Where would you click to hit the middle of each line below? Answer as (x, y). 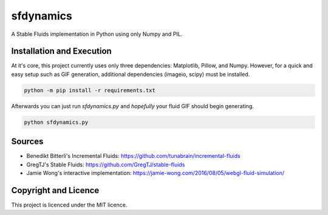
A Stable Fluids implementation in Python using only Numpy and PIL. (97, 34)
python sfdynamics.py (56, 122)
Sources (27, 142)
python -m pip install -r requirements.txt (90, 90)
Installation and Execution (61, 51)
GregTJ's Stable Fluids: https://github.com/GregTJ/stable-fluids (106, 165)
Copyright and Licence (55, 190)
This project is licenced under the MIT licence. (69, 205)
